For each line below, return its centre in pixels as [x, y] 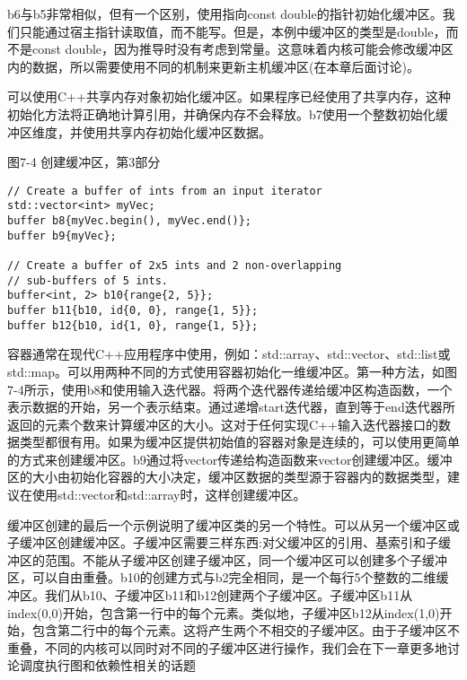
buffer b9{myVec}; [62, 235]
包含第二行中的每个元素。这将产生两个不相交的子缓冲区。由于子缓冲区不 [246, 630]
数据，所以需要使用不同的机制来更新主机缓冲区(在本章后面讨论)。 [225, 66]
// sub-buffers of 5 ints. [88, 280]
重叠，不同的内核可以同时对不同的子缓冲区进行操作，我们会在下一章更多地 [227, 647]
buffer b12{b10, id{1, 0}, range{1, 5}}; [133, 325]
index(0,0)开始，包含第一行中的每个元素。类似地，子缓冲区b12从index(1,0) [224, 612]
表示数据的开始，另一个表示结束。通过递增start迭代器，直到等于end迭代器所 [231, 407]
